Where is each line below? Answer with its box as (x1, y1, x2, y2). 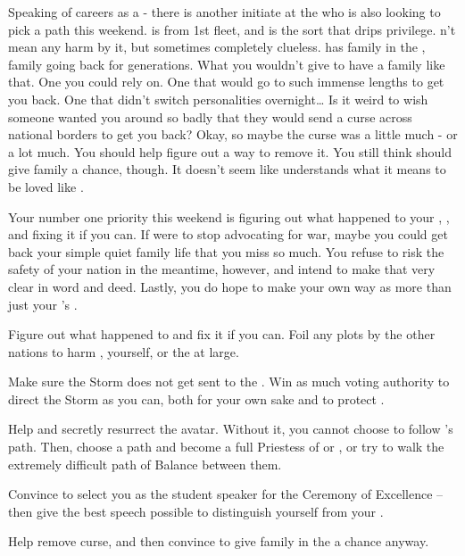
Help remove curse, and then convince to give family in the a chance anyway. (8, 532, 429, 551)
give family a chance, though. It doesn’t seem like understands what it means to (8, 160, 446, 178)
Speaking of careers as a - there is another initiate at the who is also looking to (8, 3, 441, 21)
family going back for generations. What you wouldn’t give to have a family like (8, 54, 445, 73)
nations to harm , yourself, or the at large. (8, 342, 239, 361)
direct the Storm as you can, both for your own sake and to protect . (8, 389, 385, 408)
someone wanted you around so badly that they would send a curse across (8, 107, 412, 126)
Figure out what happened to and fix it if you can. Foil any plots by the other (8, 325, 436, 344)
